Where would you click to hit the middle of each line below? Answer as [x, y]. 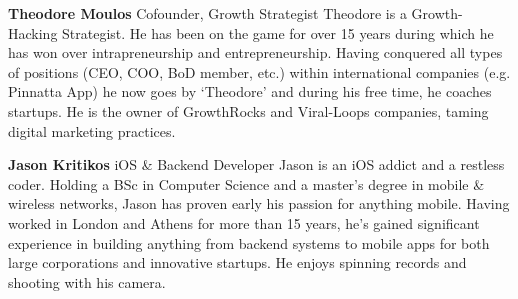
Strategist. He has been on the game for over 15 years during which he [278, 32]
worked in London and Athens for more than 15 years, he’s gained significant [244, 222]
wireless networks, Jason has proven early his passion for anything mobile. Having [259, 203]
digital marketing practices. [92, 130]
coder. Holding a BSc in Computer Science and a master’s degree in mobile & [246, 183]
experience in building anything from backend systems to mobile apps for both [249, 242]
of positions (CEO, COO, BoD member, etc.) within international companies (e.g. [259, 71]
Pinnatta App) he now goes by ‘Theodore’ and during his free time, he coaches [250, 91]
